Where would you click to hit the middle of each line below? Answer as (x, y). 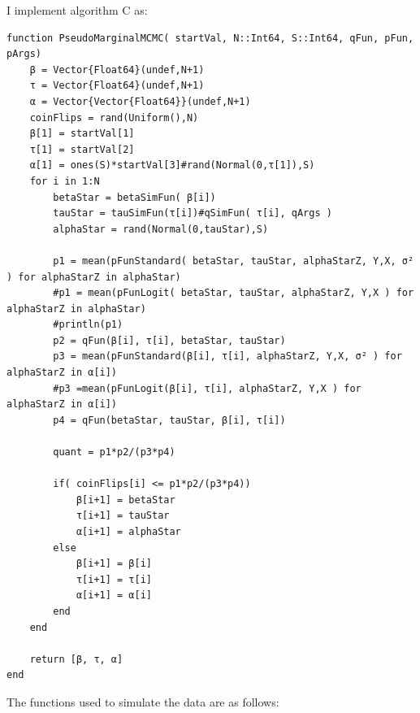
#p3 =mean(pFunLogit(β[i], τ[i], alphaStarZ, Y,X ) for (207, 388)
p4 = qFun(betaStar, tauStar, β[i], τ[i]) (169, 420)
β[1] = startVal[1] (82, 134)
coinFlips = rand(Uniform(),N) (114, 117)
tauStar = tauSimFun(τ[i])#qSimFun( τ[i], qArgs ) (193, 213)
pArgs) (24, 54)
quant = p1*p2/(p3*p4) (114, 452)
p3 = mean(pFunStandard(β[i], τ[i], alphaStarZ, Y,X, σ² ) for (227, 356)
